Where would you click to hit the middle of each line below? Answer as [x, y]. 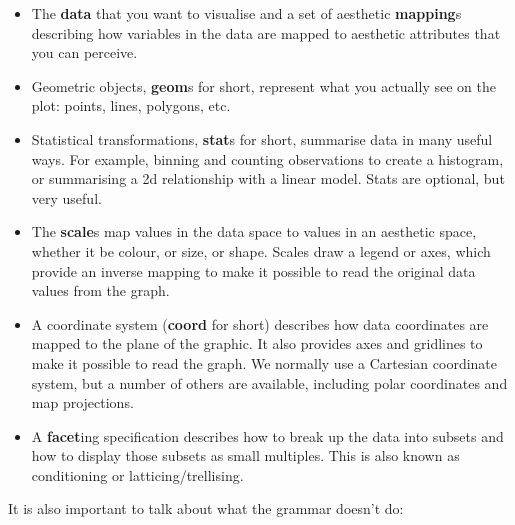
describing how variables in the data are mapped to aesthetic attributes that [266, 32]
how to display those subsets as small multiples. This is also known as [245, 455]
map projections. [82, 402]
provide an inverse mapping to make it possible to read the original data [253, 270]
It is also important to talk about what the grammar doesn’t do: [206, 508]
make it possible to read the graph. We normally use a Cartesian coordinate [264, 362]
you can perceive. [84, 52]
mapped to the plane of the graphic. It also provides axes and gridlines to [257, 343]
